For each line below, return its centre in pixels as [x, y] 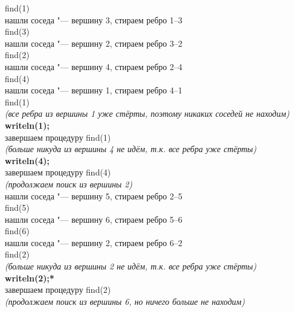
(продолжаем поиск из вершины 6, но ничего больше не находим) [125, 301]
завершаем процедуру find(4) [58, 172]
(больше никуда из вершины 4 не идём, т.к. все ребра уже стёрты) [131, 149]
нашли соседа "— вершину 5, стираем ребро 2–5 [94, 196]
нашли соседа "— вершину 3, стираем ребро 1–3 [94, 19]
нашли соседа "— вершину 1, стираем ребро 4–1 [94, 90]
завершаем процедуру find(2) [58, 290]
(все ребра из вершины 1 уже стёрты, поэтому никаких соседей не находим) [147, 113]
